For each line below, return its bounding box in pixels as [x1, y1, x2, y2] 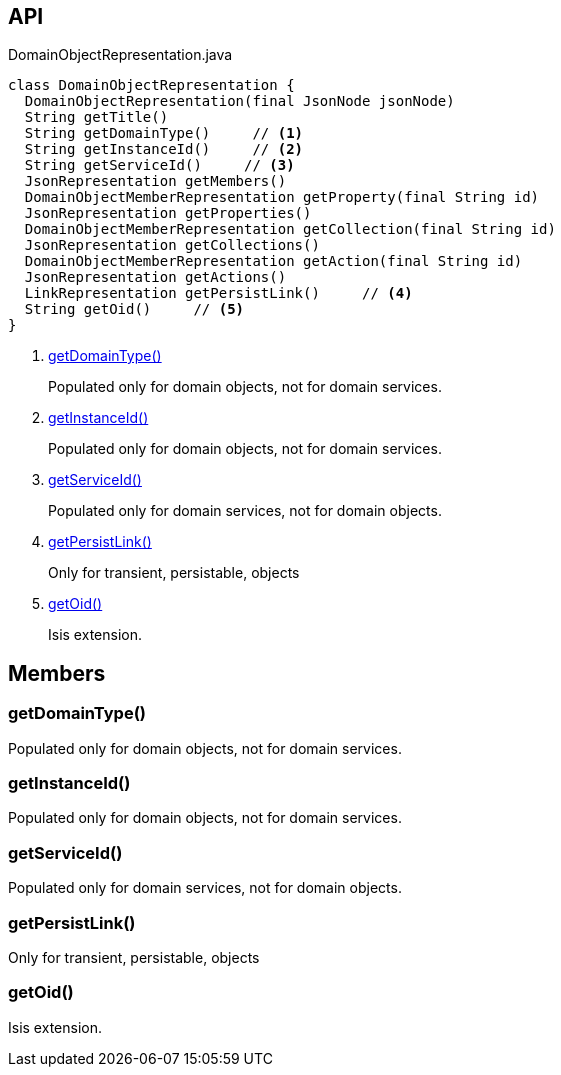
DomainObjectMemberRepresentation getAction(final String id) [24, 253, 523, 270]
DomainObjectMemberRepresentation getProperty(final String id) [24, 189, 540, 206]
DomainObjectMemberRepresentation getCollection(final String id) [24, 221, 556, 238]
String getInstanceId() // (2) [24, 141, 304, 158]
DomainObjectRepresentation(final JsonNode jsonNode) [24, 93, 455, 110]
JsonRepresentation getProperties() [24, 205, 312, 222]
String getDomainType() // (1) [24, 125, 304, 142]
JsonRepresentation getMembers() [24, 173, 287, 190]
